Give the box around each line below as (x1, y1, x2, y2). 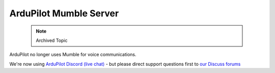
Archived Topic (36, 37, 68, 43)
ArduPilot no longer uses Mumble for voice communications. (9, 52, 136, 58)
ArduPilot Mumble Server (9, 8, 119, 19)
